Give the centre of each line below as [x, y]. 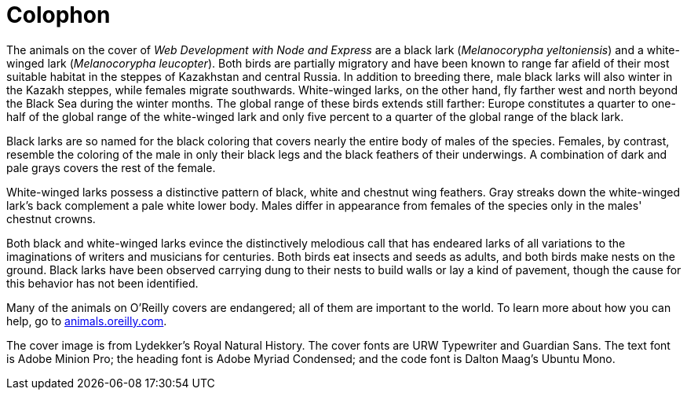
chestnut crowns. [51, 218]
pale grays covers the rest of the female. [111, 167]
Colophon [58, 15]
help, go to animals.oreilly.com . [87, 321]
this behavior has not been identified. [102, 283]
